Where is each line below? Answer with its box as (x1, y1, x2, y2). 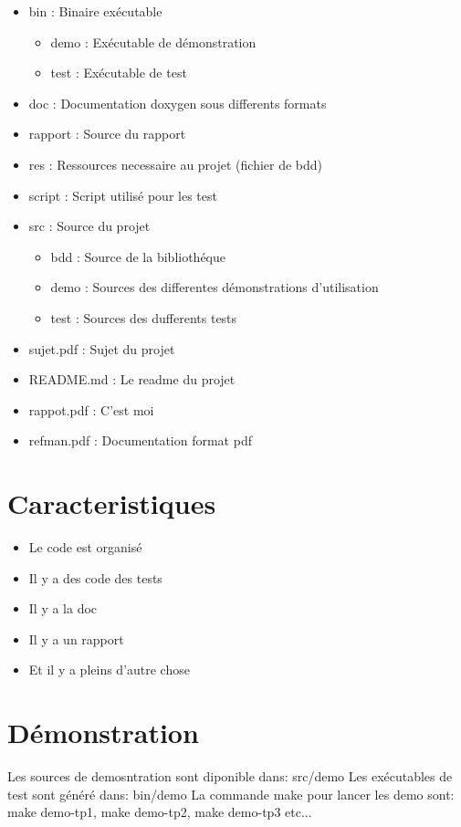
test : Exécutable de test (50, 63, 187, 82)
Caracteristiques (7, 485, 216, 522)
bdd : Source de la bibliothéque (50, 246, 226, 266)
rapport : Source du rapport (28, 124, 186, 143)
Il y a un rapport (28, 629, 124, 648)
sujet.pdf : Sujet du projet (28, 339, 175, 358)
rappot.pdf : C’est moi (28, 400, 154, 419)
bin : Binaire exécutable (28, 2, 162, 20)
